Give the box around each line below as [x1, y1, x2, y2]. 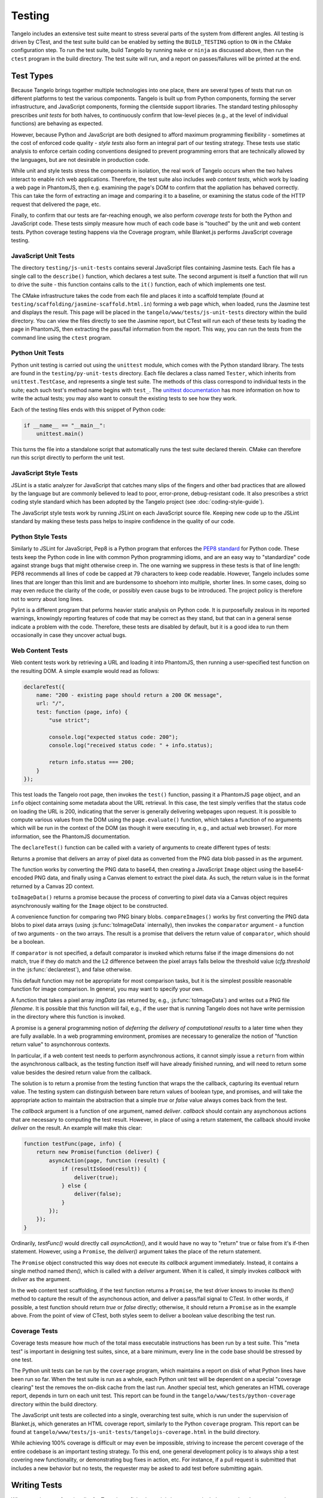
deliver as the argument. [11, 1276, 71, 1283]
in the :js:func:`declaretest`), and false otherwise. [11, 966, 132, 973]
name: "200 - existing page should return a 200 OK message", [36, 692, 223, 699]
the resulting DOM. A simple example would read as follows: [11, 667, 160, 674]
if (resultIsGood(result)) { [61, 1165, 147, 1173]
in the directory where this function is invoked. [11, 1013, 126, 1020]
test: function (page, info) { [36, 708, 128, 715]
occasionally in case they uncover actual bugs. [11, 632, 127, 639]
